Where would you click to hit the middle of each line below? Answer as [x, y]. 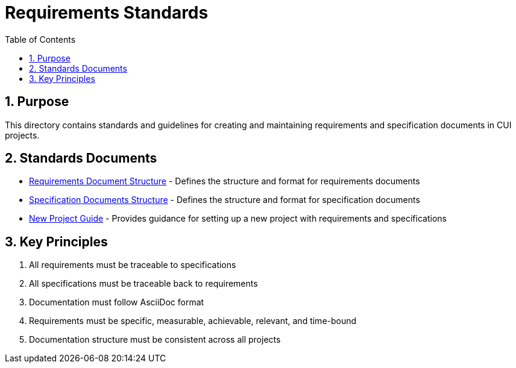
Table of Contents [40, 39]
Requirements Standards [107, 13]
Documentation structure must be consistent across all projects [155, 340]
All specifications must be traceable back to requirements [143, 284]
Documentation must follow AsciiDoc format [117, 302]
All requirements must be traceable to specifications [133, 265]
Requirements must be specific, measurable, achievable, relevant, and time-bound [193, 321]
